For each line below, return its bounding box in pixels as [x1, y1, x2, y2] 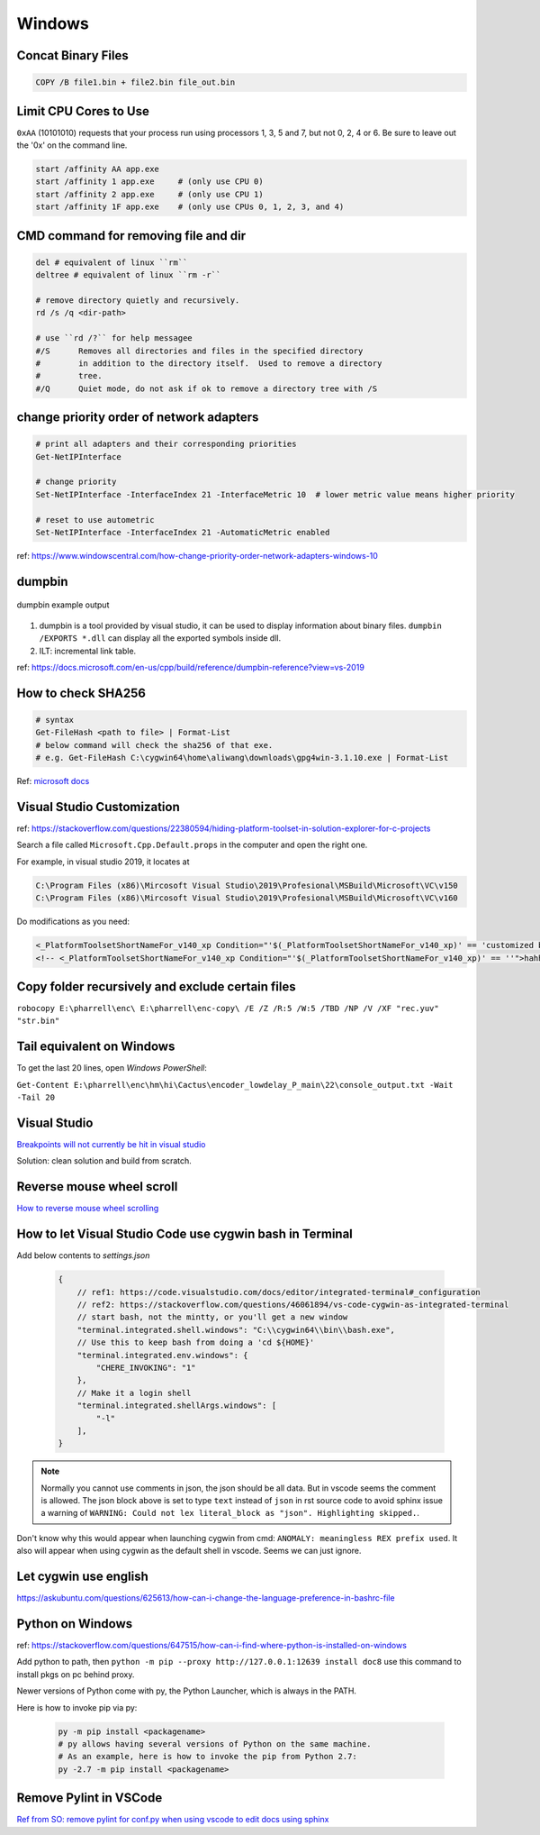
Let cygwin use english [16, 1569, 148, 1584]
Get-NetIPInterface [35, 452, 121, 461]
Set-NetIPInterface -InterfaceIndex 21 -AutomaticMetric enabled [35, 527, 330, 538]
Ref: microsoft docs [16, 776, 90, 787]
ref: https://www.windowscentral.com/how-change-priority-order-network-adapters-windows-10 [16, 551, 378, 561]
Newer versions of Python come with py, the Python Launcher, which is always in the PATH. [16, 1685, 357, 1696]
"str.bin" [16, 1016, 60, 1027]
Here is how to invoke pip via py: [16, 1702, 138, 1712]
